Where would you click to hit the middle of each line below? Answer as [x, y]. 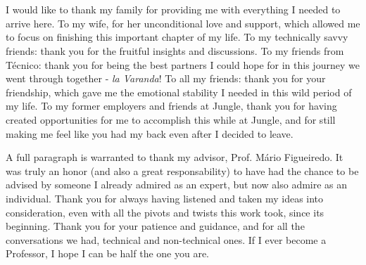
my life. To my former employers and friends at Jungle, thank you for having [171, 106]
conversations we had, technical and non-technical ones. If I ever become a [166, 239]
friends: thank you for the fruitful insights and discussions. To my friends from [175, 50]
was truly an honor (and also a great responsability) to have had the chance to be [182, 170]
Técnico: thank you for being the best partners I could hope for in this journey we [183, 64]
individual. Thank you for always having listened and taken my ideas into [165, 198]
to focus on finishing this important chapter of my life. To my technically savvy [177, 37]
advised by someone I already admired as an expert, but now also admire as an [177, 185]
